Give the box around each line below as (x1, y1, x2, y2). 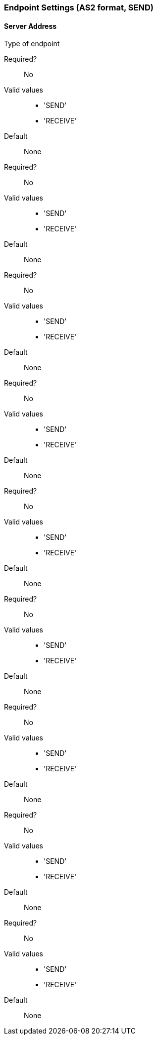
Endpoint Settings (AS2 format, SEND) (4, 2, 154, 12)
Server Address (4, 21, 57, 30)
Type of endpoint (4, 39, 60, 48)
